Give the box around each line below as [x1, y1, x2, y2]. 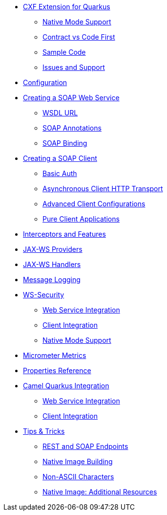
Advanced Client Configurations [42, 200, 146, 208]
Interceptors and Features [23, 230, 106, 238]
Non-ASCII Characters [42, 472, 114, 481]
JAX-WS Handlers [23, 260, 81, 269]
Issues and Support [42, 63, 105, 71]
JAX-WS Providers [23, 245, 83, 253]
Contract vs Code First [42, 33, 115, 41]
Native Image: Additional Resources [42, 488, 157, 496]
